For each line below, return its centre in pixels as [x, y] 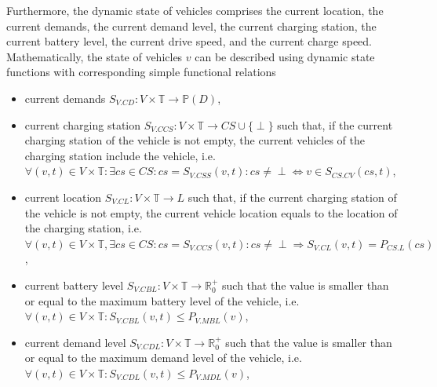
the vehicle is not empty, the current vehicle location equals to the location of [211, 212]
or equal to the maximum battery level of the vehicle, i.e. [162, 300]
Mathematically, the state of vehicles [95, 56]
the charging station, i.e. [83, 228]
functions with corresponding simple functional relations [141, 72]
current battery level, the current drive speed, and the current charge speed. [189, 41]
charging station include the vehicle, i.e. [120, 155]
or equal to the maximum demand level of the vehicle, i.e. [163, 358]
